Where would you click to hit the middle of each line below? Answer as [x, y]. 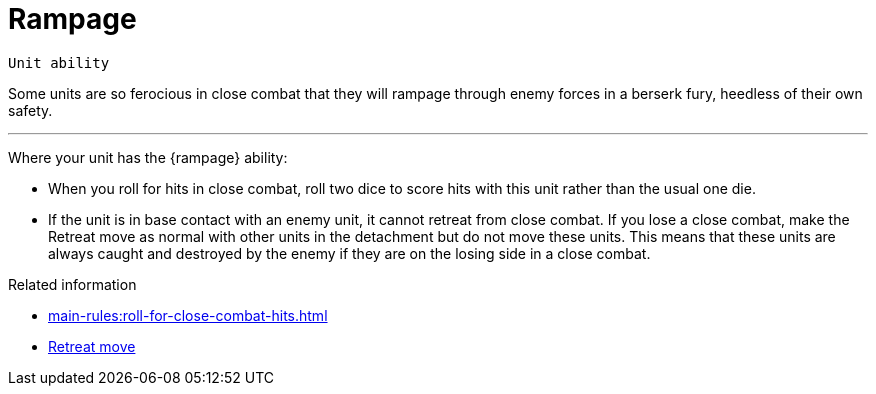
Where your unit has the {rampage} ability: [148, 157]
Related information [72, 284]
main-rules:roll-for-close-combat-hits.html [188, 315]
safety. [30, 110]
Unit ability [59, 62]
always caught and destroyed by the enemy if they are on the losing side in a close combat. [349, 253]
